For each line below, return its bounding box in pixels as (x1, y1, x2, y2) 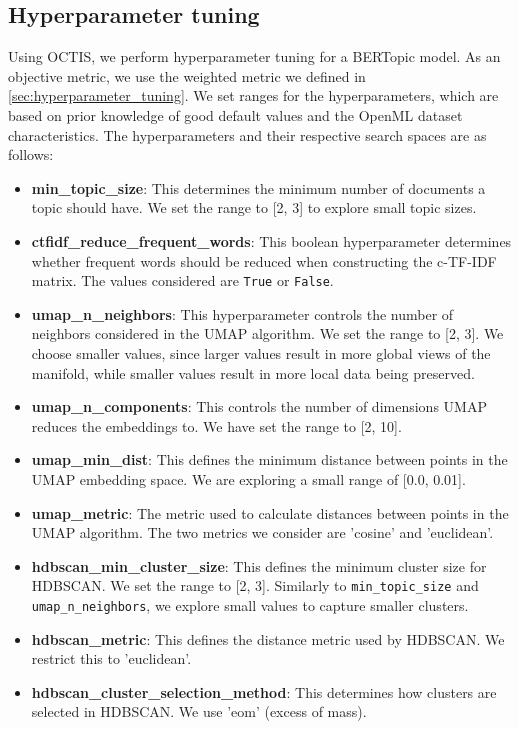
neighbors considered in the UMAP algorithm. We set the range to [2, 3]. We (31, 323, 504, 344)
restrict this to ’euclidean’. (31, 648, 192, 669)
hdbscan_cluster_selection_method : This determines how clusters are (31, 681, 497, 702)
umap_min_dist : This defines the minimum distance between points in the (31, 449, 508, 470)
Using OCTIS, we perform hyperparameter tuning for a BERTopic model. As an (8, 46, 501, 67)
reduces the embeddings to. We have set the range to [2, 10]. (31, 415, 402, 436)
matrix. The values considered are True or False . (31, 270, 334, 291)
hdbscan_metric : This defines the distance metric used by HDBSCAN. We (31, 628, 505, 649)
